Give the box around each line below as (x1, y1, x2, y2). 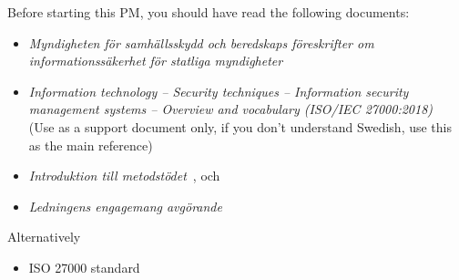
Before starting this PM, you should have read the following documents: (7, 3, 410, 21)
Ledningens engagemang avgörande (28, 196, 222, 215)
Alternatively (7, 227, 81, 246)
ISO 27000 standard (28, 257, 140, 276)
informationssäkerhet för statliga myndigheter (28, 51, 283, 70)
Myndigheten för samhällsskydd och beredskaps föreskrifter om (28, 33, 374, 52)
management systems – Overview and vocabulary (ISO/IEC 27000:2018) (28, 99, 433, 119)
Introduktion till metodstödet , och (28, 166, 220, 185)
